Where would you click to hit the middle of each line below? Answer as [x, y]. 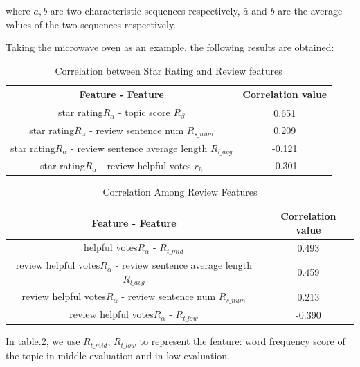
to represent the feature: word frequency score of [242, 341]
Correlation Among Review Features [180, 192]
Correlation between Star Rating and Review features [169, 70]
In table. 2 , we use [43, 341]
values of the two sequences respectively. [91, 24]
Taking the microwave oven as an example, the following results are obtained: [170, 47]
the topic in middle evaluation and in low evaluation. [118, 355]
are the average [310, 10]
